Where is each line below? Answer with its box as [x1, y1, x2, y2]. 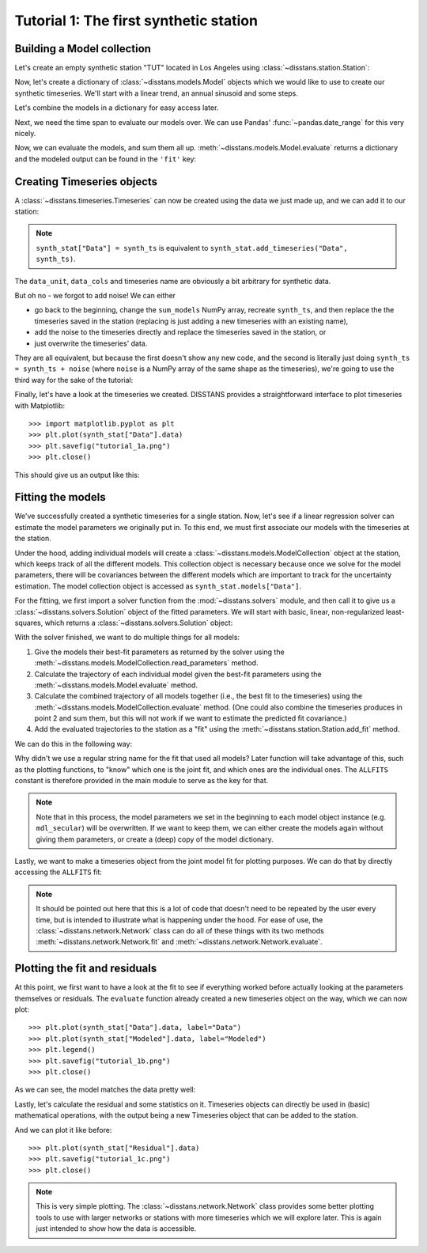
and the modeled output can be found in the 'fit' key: [14, 154, 197, 164]
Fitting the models [14, 490, 106, 504]
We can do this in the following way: [14, 739, 133, 748]
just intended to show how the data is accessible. [36, 1224, 197, 1233]
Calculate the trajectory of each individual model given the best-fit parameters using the [34, 669, 322, 679]
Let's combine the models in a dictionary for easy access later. [14, 103, 219, 112]
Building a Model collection [14, 42, 152, 55]
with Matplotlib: [14, 400, 66, 411]
